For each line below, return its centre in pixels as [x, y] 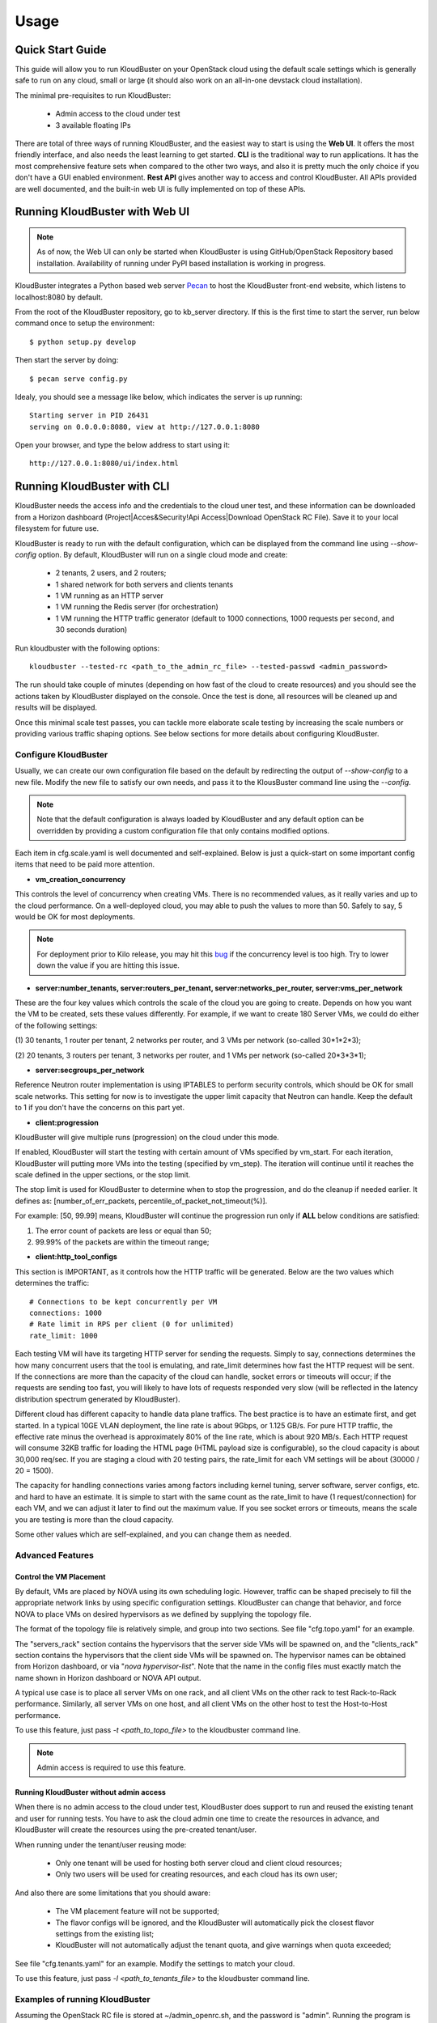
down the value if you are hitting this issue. [108, 965]
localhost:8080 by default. [59, 297]
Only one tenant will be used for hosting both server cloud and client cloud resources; [199, 1863]
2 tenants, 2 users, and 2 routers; [111, 573]
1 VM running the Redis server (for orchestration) [137, 607]
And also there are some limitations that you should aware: [112, 1893]
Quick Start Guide [61, 50]
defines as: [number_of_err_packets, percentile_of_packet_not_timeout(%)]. [141, 1201]
